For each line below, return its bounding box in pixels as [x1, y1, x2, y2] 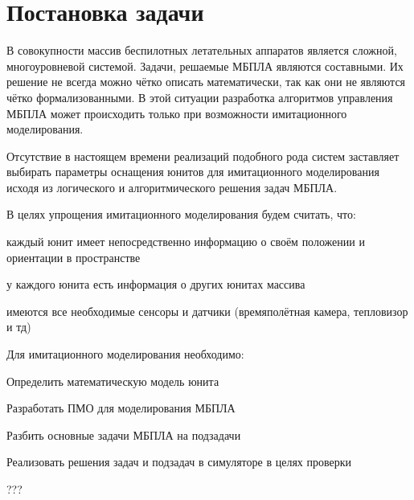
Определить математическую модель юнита [6, 372, 219, 389]
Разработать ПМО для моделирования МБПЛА [6, 400, 236, 416]
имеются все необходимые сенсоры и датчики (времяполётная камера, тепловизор [6, 302, 408, 319]
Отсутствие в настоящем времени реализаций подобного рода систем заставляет [6, 147, 400, 164]
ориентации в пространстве [6, 248, 141, 265]
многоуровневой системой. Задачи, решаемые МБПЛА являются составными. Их [6, 57, 404, 74]
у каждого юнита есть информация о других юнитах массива [6, 276, 305, 293]
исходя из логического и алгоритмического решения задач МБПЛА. [6, 178, 338, 195]
